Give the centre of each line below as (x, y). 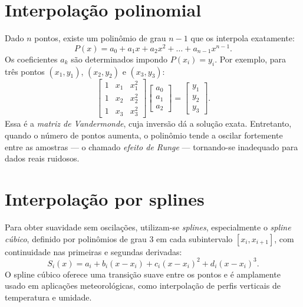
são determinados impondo (119, 59)
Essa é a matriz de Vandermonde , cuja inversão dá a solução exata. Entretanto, (148, 123)
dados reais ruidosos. (42, 158)
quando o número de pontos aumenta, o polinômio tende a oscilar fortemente (144, 135)
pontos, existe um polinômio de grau (100, 38)
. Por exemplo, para (250, 59)
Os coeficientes (31, 59)
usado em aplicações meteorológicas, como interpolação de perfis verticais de (143, 285)
